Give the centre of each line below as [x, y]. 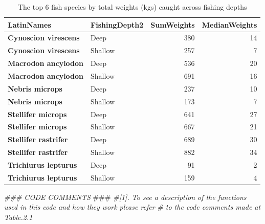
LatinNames [29, 24]
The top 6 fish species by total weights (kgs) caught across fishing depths [132, 7]
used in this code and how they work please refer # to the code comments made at [132, 207]
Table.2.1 [18, 217]
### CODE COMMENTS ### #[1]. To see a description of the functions [125, 197]
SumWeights [173, 24]
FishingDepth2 [117, 24]
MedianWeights [229, 24]
